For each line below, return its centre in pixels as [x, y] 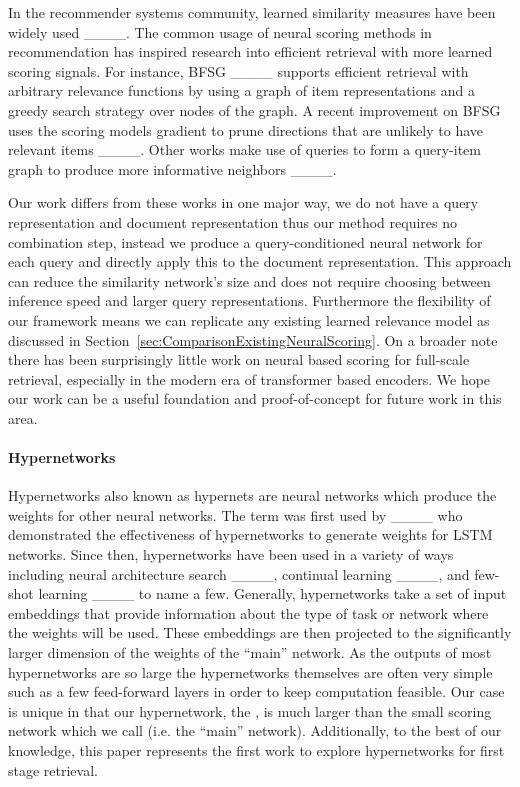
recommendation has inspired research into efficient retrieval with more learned [250, 51]
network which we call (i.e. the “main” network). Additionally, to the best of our [255, 730]
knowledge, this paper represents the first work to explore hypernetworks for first [256, 749]
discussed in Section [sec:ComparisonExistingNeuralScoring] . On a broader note [253, 339]
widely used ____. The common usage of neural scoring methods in [220, 31]
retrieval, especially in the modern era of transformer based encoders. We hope [249, 378]
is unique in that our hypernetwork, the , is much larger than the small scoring [250, 710]
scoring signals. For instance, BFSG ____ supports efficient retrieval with [238, 70]
